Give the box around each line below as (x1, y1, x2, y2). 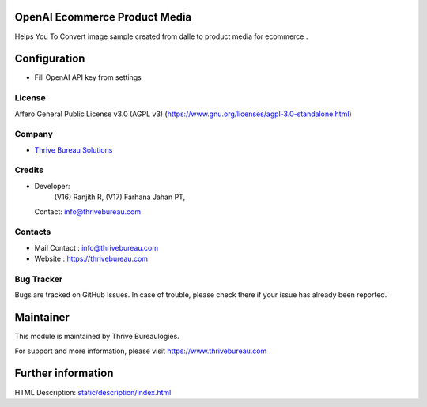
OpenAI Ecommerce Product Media (14, 10, 192, 24)
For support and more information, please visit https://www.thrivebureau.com (14, 346, 267, 356)
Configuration (14, 52, 85, 66)
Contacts (14, 226, 51, 237)
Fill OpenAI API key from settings (34, 73, 142, 82)
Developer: (34, 181, 70, 190)
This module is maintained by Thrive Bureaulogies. (14, 332, 179, 341)
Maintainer (14, 311, 70, 324)
